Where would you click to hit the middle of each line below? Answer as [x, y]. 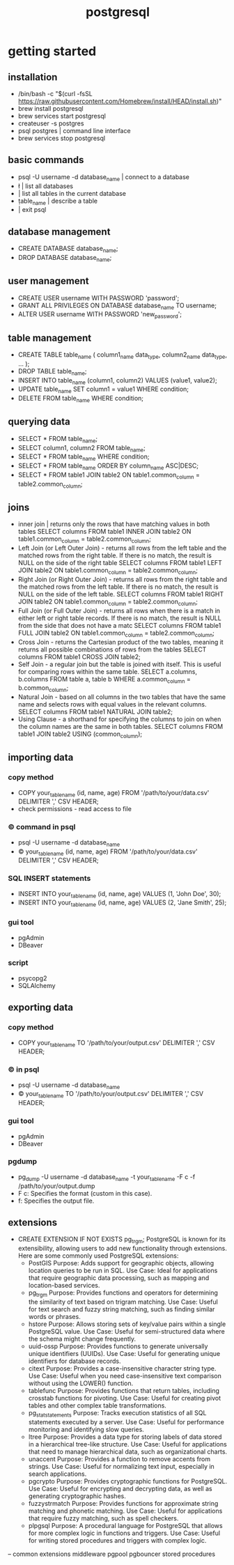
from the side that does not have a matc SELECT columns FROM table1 [119, 625]
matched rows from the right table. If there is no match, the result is [115, 555]
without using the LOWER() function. [81, 1383]
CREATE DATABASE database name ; [68, 249]
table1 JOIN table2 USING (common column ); [80, 734]
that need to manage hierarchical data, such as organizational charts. [128, 1451]
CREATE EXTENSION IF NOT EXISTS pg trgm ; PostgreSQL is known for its [122, 1240]
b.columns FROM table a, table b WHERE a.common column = [104, 680]
